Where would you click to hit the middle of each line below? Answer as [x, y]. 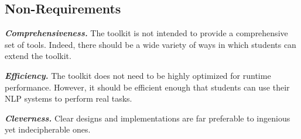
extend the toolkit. [38, 56]
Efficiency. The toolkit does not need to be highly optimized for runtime [138, 75]
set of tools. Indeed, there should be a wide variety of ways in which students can [150, 44]
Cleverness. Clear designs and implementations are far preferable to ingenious [148, 118]
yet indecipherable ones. [48, 129]
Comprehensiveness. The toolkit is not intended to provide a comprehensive [146, 33]
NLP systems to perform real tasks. [69, 98]
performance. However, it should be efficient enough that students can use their [147, 87]
